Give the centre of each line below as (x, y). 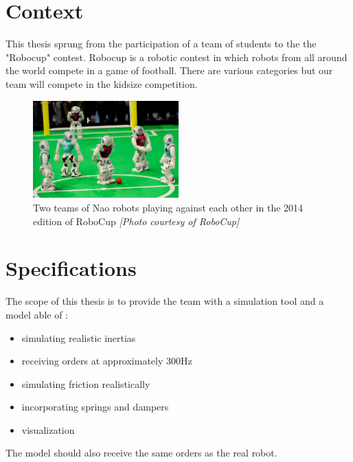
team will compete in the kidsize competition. (102, 83)
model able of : (37, 314)
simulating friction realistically (86, 383)
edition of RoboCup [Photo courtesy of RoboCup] (136, 221)
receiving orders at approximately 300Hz (107, 361)
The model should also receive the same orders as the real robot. (141, 453)
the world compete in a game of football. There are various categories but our (169, 70)
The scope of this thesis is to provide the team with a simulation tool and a (165, 301)
